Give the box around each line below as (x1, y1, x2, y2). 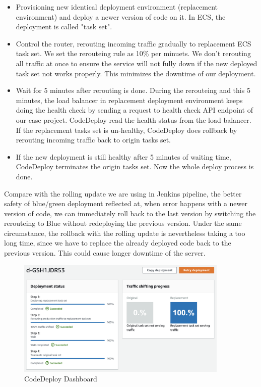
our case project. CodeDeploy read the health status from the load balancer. (16, 114, 251, 125)
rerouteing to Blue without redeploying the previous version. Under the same (4, 218, 242, 228)
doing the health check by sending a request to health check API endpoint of (16, 105, 253, 115)
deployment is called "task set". (16, 21, 112, 32)
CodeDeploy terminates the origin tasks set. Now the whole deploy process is (16, 161, 254, 172)
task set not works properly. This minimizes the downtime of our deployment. (16, 68, 256, 78)
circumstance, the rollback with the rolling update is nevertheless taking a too (4, 227, 245, 238)
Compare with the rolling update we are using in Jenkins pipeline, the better (4, 188, 242, 199)
